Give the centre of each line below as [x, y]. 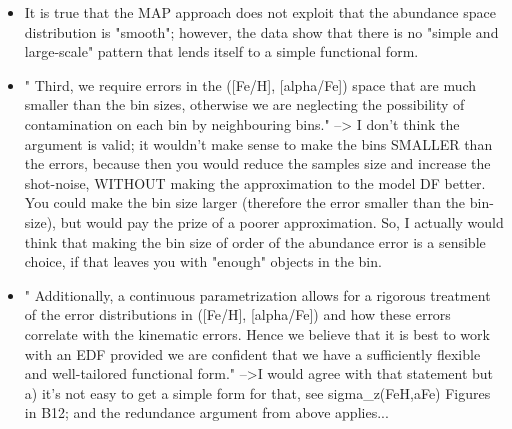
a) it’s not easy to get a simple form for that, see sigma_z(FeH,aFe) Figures [257, 392]
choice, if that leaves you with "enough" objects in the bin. [203, 261]
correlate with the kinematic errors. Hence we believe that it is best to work [257, 333]
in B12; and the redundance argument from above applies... [206, 412]
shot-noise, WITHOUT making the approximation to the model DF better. [255, 182]
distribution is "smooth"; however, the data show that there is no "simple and [261, 31]
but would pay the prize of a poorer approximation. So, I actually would [282, 221]
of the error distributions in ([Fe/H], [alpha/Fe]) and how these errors [237, 314]
